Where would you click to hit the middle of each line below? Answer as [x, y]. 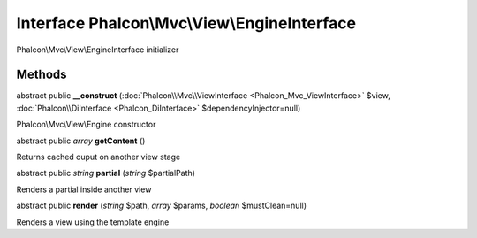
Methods [42, 75]
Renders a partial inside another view [84, 189]
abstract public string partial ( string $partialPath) [106, 173]
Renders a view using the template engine [93, 222]
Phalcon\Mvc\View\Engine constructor [86, 125]
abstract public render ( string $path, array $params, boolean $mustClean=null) [162, 206]
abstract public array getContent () [81, 141]
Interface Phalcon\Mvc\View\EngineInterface [186, 23]
